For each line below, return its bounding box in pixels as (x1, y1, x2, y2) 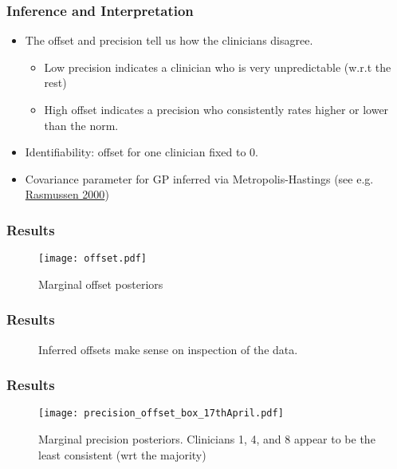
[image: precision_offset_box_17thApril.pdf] (38, 408, 284, 420)
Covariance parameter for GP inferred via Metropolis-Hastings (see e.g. (25, 170, 374, 187)
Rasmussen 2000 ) (25, 186, 109, 203)
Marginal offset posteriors (38, 275, 163, 292)
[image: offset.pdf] (38, 253, 147, 265)
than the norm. (44, 116, 119, 133)
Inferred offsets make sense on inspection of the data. (38, 341, 298, 357)
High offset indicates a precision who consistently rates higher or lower (44, 101, 389, 117)
